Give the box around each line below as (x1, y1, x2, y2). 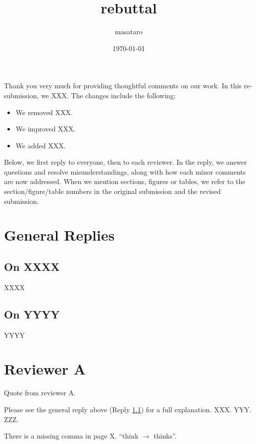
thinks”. (154, 431, 177, 441)
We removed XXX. (15, 107, 73, 117)
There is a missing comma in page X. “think (4, 431, 139, 441)
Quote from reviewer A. (4, 387, 76, 398)
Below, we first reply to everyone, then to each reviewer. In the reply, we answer (4, 157, 247, 167)
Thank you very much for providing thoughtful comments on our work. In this (4, 80, 242, 91)
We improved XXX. (15, 124, 76, 134)
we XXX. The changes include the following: (41, 90, 176, 100)
